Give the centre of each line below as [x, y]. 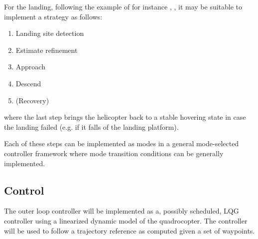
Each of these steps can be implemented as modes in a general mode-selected [122, 143]
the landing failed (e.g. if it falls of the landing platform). [91, 126]
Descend [28, 83]
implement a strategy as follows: [53, 16]
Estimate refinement [47, 50]
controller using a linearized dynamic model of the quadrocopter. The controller [126, 220]
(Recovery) [32, 100]
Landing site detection [50, 33]
